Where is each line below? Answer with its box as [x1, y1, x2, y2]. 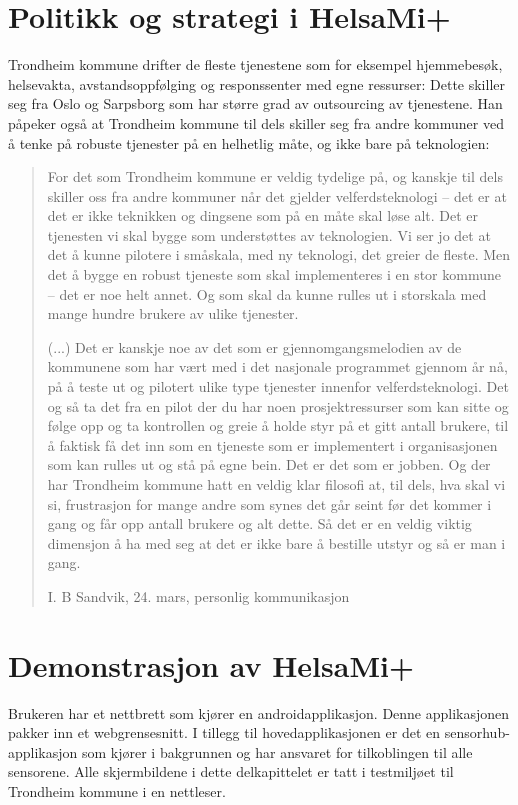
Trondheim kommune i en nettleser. [8, 781, 226, 802]
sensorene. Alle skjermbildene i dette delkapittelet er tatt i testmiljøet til [8, 761, 454, 782]
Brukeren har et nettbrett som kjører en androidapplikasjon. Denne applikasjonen [8, 702, 510, 723]
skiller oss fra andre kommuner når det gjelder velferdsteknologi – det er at [47, 185, 507, 206]
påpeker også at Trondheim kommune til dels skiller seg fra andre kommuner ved [8, 112, 504, 133]
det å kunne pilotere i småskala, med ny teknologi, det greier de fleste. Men [47, 244, 511, 265]
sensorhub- [444, 722, 510, 743]
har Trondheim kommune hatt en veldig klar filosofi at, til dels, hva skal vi [47, 474, 506, 494]
